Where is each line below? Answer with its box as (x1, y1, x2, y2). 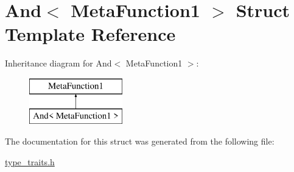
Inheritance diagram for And (5, 57, 112, 70)
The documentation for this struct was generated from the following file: (5, 135, 275, 148)
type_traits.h (5, 155, 55, 168)
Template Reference (5, 21, 176, 46)
